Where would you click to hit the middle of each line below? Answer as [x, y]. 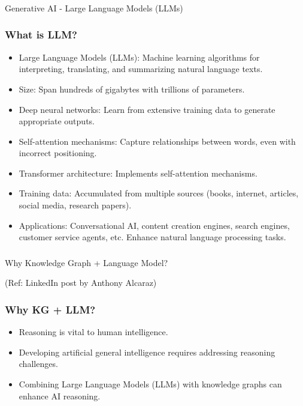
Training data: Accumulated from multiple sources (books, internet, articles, [159, 193]
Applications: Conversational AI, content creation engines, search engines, [154, 225]
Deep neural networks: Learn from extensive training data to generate [147, 109]
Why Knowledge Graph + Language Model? [87, 262]
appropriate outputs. [57, 121]
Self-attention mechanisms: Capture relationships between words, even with [157, 141]
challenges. [38, 364]
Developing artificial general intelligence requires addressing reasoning [147, 352]
